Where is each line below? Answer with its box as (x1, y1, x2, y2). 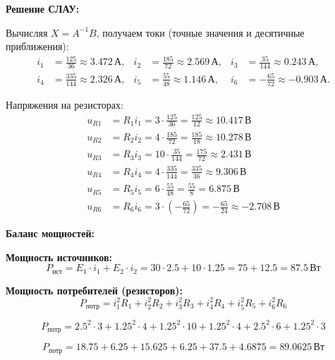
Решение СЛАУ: (6, 1, 80, 16)
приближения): (6, 39, 69, 54)
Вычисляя (6, 25, 48, 40)
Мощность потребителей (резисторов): (6, 282, 183, 297)
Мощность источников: (6, 249, 112, 264)
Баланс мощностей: (6, 226, 95, 241)
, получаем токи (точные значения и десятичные (96, 25, 305, 40)
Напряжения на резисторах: (6, 97, 123, 112)
